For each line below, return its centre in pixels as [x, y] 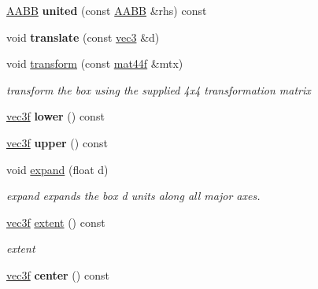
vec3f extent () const [56, 222]
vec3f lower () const [55, 116]
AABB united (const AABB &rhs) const [107, 10]
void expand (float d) [57, 169]
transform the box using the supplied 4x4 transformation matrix [159, 89]
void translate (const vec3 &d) [83, 37]
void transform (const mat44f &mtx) [95, 63]
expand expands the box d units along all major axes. [133, 196]
